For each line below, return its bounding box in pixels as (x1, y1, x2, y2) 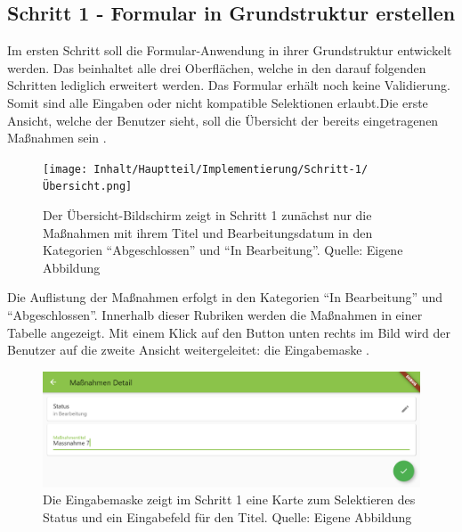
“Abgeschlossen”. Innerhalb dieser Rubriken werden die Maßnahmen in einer (7, 306, 423, 324)
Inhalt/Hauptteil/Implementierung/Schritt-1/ (93, 162, 369, 176)
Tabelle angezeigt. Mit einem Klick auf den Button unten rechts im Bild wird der (7, 323, 450, 341)
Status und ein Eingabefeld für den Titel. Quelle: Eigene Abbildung (43, 508, 412, 527)
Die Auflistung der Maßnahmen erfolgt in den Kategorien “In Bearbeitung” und (7, 288, 443, 307)
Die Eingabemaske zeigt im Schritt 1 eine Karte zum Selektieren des (43, 490, 416, 509)
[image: (43, 162, 88, 176)
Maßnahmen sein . (7, 128, 107, 147)
